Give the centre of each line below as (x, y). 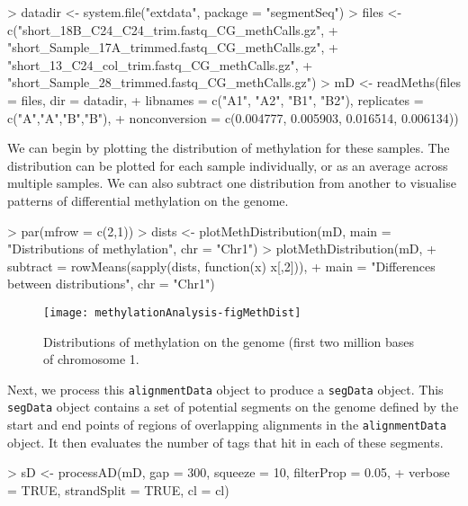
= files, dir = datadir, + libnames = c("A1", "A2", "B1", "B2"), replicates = (216, 99)
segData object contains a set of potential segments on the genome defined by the (233, 407)
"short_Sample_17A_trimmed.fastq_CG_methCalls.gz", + (173, 47)
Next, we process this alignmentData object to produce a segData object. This (225, 389)
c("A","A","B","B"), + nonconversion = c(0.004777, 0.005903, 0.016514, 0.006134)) (233, 117)
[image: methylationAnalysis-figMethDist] (172, 312)
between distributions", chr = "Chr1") (111, 284)
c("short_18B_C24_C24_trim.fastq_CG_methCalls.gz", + (173, 29)
